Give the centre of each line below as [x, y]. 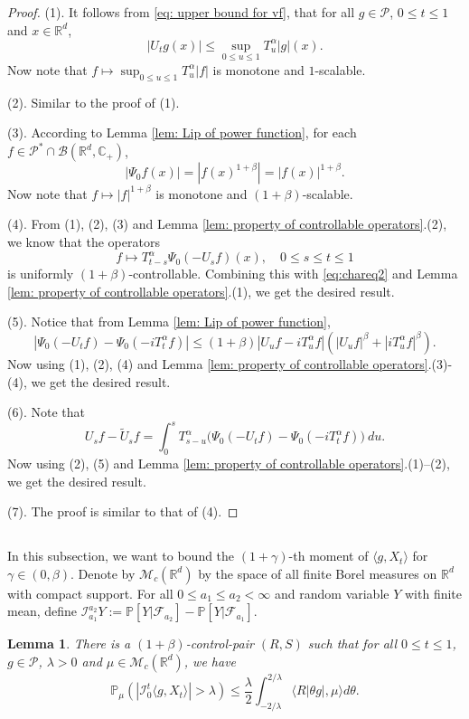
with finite [433, 593]
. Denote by [103, 573]
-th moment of [328, 556]
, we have [210, 661]
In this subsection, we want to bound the [121, 556]
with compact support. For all [90, 593]
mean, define [42, 611]
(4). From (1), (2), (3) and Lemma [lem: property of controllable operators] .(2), [227, 224]
